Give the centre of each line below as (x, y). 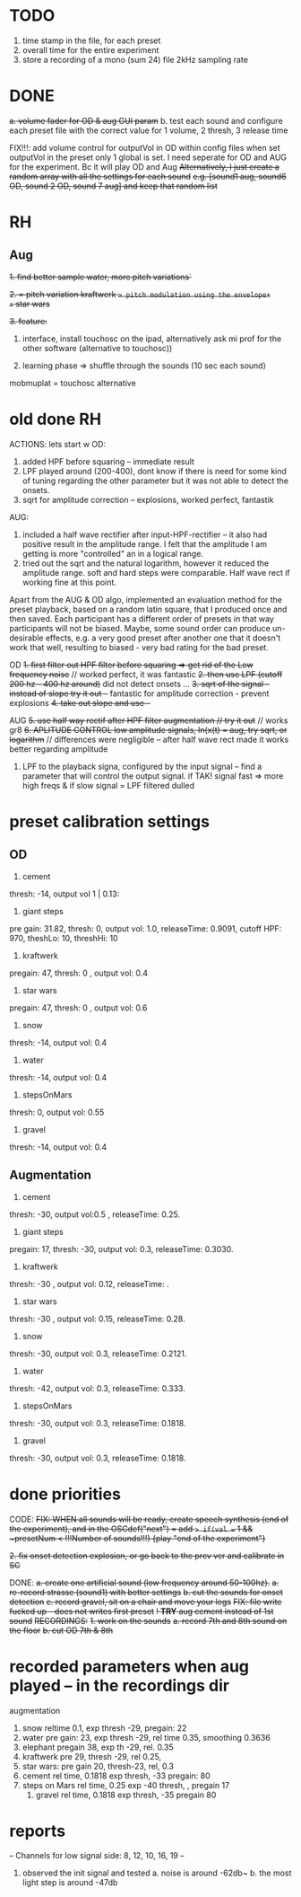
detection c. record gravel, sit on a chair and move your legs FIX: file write (146, 1601)
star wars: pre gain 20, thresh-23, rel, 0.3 (98, 1766)
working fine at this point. (69, 582)
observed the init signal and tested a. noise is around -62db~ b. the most (157, 1873)
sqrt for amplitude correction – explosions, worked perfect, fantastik (148, 499)
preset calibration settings (110, 822)
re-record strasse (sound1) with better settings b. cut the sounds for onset (146, 1592)
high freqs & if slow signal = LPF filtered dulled (108, 785)
